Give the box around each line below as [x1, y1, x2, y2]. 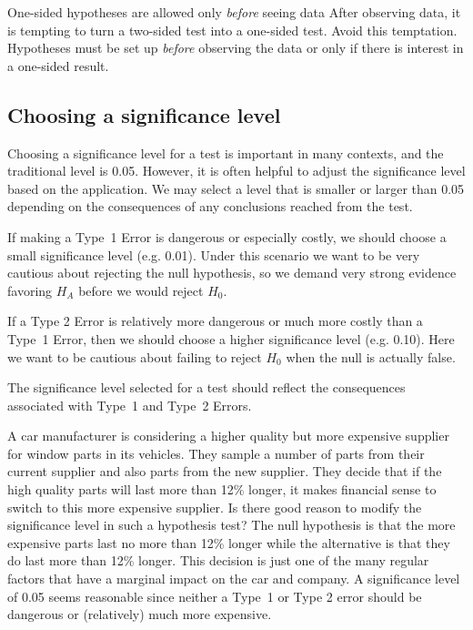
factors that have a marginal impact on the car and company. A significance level [7, 569, 460, 588]
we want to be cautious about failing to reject [7, 347, 262, 366]
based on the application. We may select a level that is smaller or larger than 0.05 [7, 178, 465, 198]
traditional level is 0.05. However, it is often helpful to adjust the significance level [7, 161, 466, 180]
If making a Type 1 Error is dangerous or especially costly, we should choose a [7, 227, 447, 246]
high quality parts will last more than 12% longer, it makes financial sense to [7, 480, 437, 499]
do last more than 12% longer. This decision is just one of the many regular [7, 551, 429, 570]
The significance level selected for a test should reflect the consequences [7, 378, 406, 397]
